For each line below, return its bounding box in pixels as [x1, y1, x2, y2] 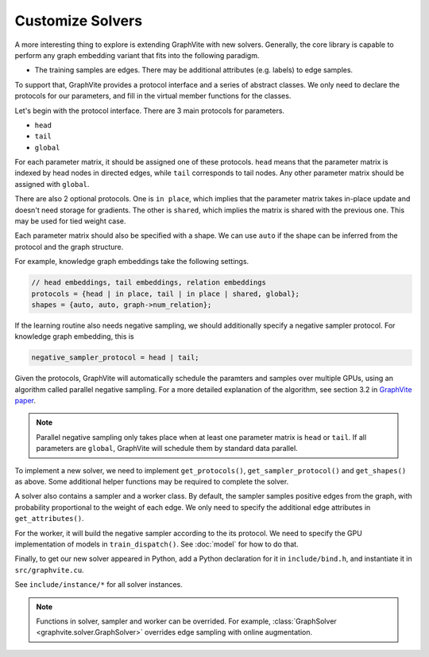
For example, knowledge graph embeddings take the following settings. [14, 257, 249, 266]
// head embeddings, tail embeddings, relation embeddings [31, 278, 266, 287]
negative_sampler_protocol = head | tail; [31, 353, 199, 362]
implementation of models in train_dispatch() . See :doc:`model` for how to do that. [14, 539, 299, 549]
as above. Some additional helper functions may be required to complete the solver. [14, 477, 289, 487]
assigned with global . [14, 179, 90, 189]
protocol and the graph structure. [14, 242, 124, 251]
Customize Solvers [14, 12, 143, 29]
